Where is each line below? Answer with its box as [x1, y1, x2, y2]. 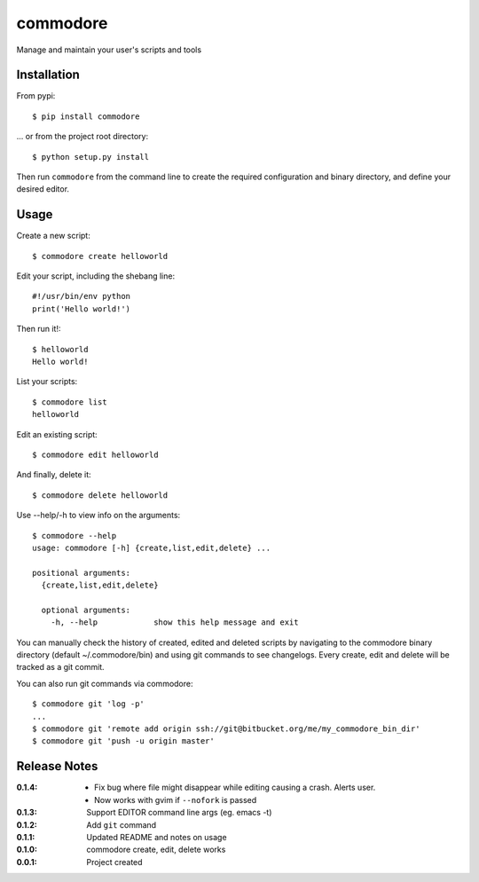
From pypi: [16, 91, 56, 101]
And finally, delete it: [16, 469, 92, 480]
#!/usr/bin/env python [32, 291, 131, 302]
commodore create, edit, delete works [86, 844, 226, 855]
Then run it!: [16, 324, 61, 335]
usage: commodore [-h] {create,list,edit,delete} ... [32, 542, 271, 553]
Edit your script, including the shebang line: [16, 271, 176, 281]
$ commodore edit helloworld [32, 450, 159, 460]
